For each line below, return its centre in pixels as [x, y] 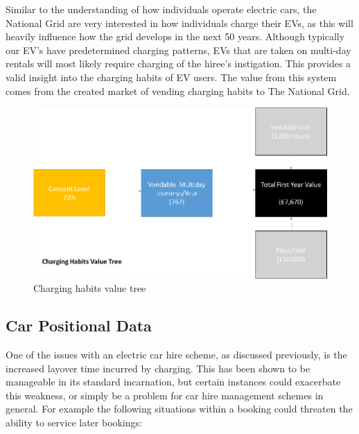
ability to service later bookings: [74, 423]
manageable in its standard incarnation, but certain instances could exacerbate [173, 382]
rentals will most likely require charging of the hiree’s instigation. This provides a [178, 63]
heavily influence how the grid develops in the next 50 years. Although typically [175, 36]
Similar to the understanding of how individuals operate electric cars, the [161, 9]
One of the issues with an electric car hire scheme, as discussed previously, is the [176, 355]
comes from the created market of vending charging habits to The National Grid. [178, 90]
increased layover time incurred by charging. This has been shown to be [158, 368]
